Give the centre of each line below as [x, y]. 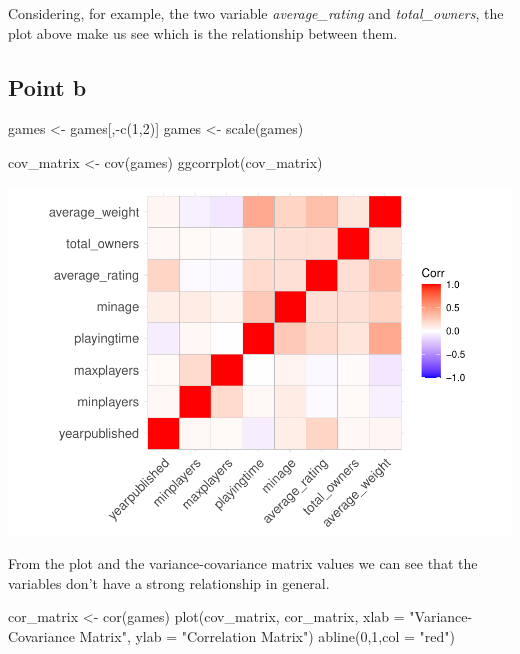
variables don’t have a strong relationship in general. [169, 582]
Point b [47, 86]
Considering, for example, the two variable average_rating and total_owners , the [256, 13]
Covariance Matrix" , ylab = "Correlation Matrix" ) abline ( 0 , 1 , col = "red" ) [231, 635]
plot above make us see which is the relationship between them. [203, 32]
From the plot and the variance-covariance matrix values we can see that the [243, 563]
